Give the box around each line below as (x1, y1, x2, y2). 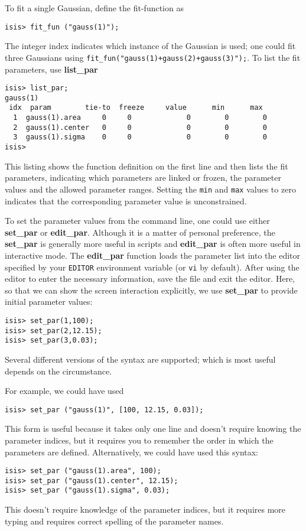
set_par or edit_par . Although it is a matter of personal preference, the (5, 226, 275, 238)
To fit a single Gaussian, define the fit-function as (5, 2, 184, 14)
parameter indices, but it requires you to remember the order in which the (5, 434, 274, 446)
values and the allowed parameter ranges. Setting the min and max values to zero (5, 183, 296, 195)
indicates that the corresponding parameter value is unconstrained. (5, 194, 247, 207)
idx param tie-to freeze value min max (9, 103, 263, 112)
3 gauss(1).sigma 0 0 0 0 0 (13, 133, 267, 142)
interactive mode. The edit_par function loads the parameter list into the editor (5, 249, 301, 261)
